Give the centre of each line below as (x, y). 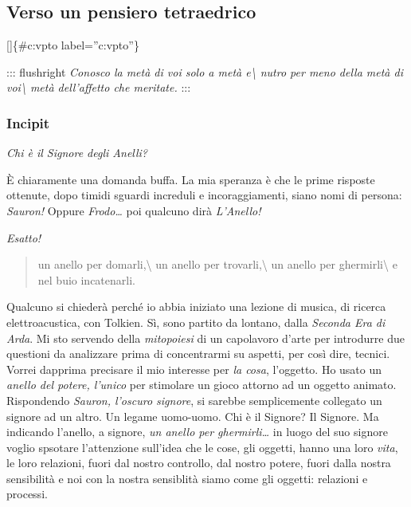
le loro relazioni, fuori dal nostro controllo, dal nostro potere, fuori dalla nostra (199, 463)
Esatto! (24, 237)
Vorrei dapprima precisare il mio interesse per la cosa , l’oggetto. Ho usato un (194, 369)
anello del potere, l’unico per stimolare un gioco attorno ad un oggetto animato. (202, 385)
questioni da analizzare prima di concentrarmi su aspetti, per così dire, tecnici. (198, 354)
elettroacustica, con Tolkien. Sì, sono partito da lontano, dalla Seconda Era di (196, 322)
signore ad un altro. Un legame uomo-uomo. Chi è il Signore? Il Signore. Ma (193, 416)
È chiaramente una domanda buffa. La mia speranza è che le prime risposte (191, 179)
